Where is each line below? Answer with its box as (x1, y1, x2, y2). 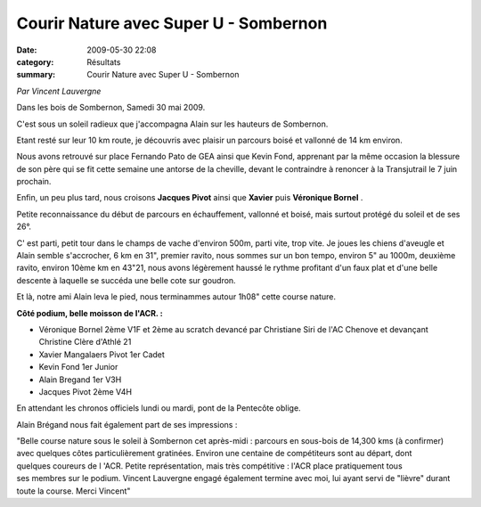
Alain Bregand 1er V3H (38, 374, 122, 385)
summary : (16, 70, 56, 80)
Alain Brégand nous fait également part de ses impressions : (16, 419, 238, 429)
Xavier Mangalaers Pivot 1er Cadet (38, 348, 165, 360)
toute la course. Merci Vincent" (16, 486, 131, 496)
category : (16, 56, 54, 67)
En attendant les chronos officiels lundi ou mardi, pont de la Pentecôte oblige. (16, 403, 302, 413)
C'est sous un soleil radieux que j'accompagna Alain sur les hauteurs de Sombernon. (16, 119, 329, 129)
